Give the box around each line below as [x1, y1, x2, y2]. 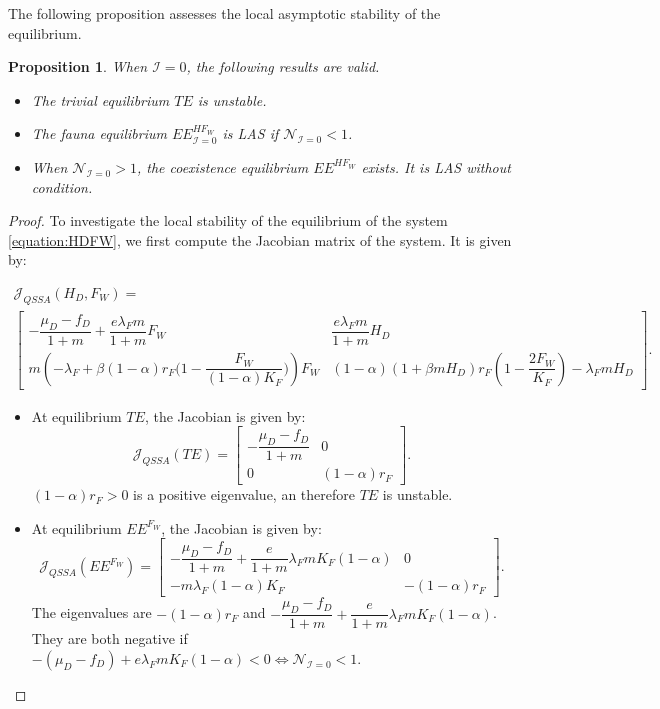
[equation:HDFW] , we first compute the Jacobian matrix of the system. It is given [8, 229, 512, 250]
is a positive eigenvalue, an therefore [133, 484, 355, 505]
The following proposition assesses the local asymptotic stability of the [8, 3, 441, 23]
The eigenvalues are [31, 602, 152, 623]
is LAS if [222, 123, 279, 144]
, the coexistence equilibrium [136, 156, 309, 177]
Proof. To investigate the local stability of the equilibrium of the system [8, 210, 448, 231]
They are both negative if [31, 628, 188, 649]
